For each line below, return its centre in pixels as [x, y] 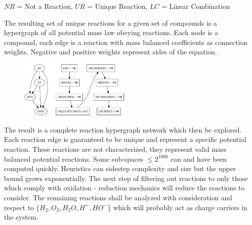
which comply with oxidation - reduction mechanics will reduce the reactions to [124, 188]
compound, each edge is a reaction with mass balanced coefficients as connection [126, 42]
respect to [19, 207]
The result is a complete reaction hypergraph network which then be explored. [123, 129]
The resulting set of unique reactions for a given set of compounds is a [111, 22]
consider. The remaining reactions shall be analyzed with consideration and [118, 197]
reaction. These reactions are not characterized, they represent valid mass [115, 149]
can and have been [199, 158]
